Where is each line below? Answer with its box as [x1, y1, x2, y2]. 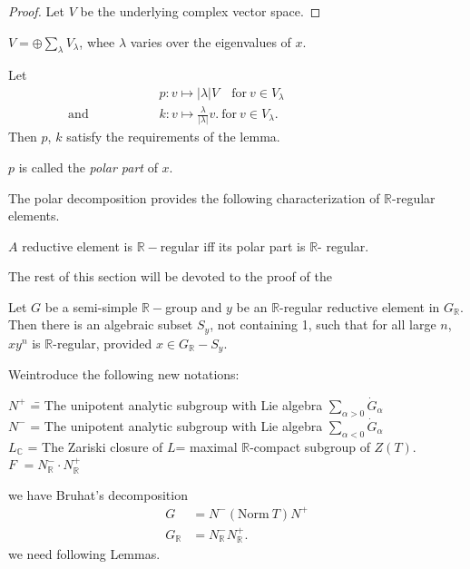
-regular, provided [53, 333, 152, 352]
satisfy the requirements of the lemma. [66, 127, 280, 146]
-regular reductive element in [279, 297, 440, 316]
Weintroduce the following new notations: [8, 365, 240, 384]
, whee [79, 32, 115, 51]
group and [165, 297, 222, 316]
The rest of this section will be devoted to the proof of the [8, 267, 332, 286]
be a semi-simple [44, 297, 138, 316]
